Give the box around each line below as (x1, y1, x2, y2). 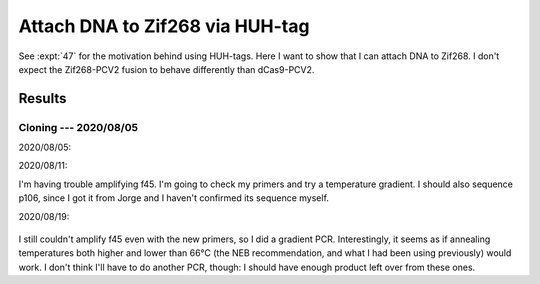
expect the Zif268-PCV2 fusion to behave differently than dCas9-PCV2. (18, 63, 315, 75)
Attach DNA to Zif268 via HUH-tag (18, 15, 310, 37)
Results (18, 90, 67, 107)
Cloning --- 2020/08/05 (18, 120, 139, 134)
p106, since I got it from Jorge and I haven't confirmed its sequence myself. (18, 192, 330, 204)
